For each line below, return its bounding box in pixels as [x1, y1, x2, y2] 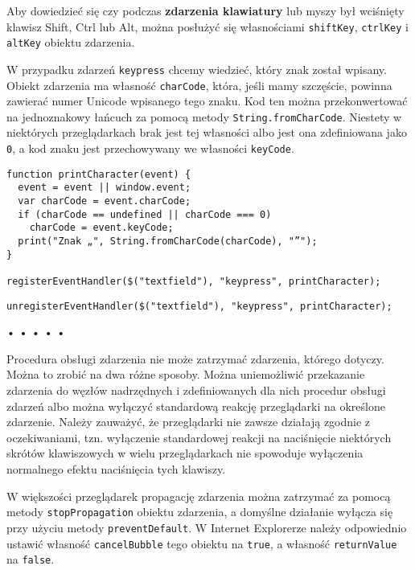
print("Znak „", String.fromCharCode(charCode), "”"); [18, 236, 318, 247]
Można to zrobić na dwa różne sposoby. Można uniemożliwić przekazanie [6, 366, 365, 383]
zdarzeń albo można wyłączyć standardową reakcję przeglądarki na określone [6, 397, 385, 414]
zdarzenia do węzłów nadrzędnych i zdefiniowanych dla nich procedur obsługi [6, 382, 386, 399]
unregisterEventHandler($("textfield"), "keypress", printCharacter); [6, 300, 392, 312]
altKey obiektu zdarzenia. [6, 34, 135, 51]
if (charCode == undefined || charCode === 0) [18, 208, 272, 220]
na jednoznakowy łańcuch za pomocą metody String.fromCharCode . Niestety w [6, 108, 402, 125]
